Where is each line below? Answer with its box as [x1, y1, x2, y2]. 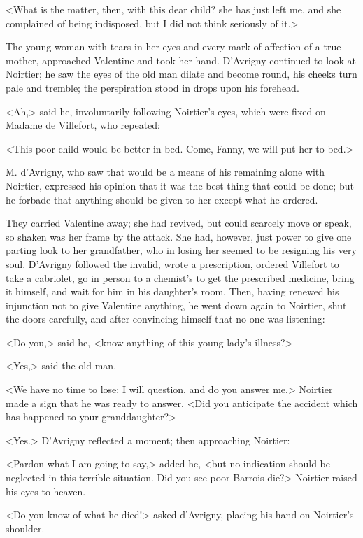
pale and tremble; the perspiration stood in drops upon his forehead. [6, 80, 299, 94]
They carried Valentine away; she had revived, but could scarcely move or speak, [6, 215, 352, 230]
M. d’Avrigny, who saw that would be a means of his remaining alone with [6, 164, 325, 179]
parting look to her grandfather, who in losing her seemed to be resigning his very [6, 243, 357, 257]
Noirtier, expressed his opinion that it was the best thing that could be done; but [6, 178, 354, 192]
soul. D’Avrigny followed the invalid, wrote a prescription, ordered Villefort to [6, 256, 339, 271]
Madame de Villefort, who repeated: [6, 118, 160, 132]
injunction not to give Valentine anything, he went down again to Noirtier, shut [6, 297, 347, 312]
